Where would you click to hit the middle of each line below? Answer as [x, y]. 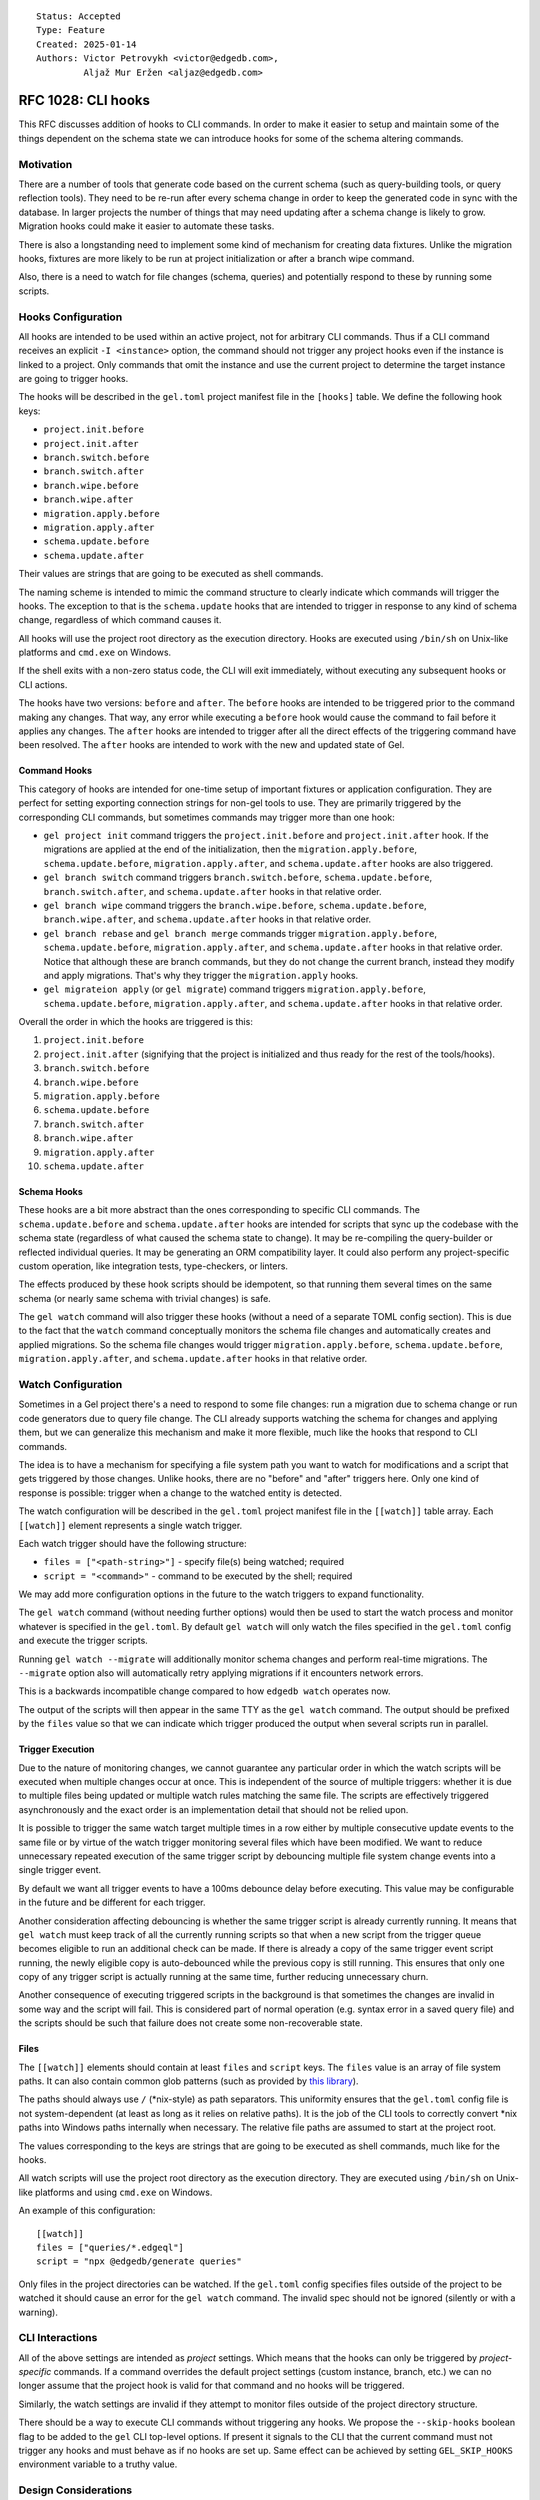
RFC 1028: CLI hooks [84, 100]
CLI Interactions [58, 2338]
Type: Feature [70, 30]
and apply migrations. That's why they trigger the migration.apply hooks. [201, 975]
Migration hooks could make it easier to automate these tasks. [146, 226]
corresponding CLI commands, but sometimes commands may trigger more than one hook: [206, 817]
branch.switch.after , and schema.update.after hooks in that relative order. [212, 891]
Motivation [45, 164]
